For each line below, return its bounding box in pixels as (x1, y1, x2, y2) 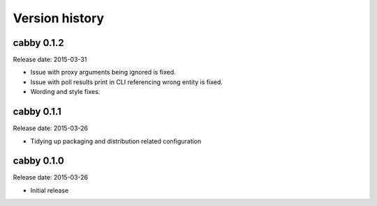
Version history (13, 10, 105, 26)
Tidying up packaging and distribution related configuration (30, 136, 202, 145)
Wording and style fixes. (30, 88, 101, 96)
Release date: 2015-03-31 (13, 56, 87, 64)
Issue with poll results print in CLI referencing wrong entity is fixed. (30, 77, 223, 86)
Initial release (30, 186, 69, 194)
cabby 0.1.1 (13, 106, 62, 118)
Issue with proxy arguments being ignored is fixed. (30, 68, 176, 77)
